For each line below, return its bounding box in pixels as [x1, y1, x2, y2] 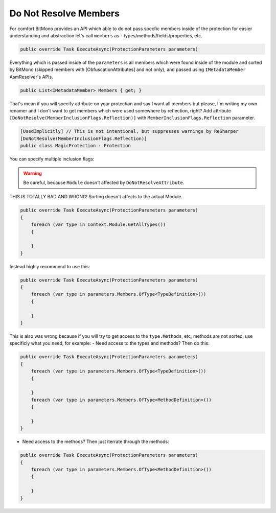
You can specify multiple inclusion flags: [9, 156, 95, 162]
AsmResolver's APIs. [9, 74, 53, 80]
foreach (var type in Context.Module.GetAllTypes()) [31, 222, 166, 227]
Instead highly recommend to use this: [9, 263, 90, 269]
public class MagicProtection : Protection [20, 143, 131, 149]
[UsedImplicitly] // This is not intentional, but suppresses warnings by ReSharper [20, 128, 239, 134]
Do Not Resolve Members [9, 8, 120, 19]
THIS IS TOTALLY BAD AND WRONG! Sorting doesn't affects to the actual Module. [9, 194, 183, 200]
